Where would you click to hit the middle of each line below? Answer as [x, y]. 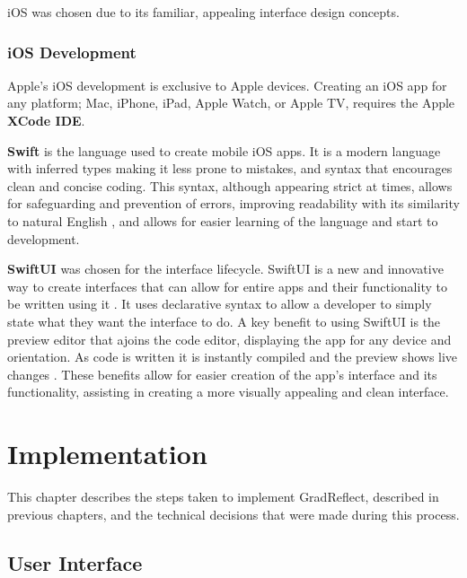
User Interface [75, 562]
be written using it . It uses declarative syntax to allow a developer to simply [220, 304]
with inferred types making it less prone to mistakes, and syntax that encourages [230, 168]
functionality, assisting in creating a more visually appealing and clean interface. [228, 392]
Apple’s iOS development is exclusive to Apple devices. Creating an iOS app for [227, 85]
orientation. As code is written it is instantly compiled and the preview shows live [233, 357]
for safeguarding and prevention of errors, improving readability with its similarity [233, 203]
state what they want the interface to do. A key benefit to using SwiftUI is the [224, 321]
